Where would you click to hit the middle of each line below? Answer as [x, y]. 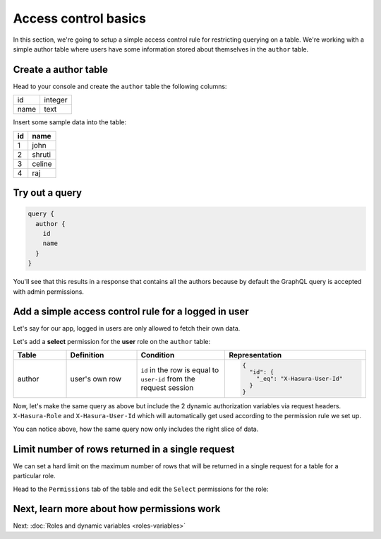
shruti [42, 154]
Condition [158, 355]
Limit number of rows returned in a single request [124, 449]
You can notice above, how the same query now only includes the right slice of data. [136, 429]
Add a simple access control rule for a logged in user [131, 312]
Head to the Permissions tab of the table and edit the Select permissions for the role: [141, 489]
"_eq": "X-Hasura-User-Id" [300, 379]
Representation [255, 355]
